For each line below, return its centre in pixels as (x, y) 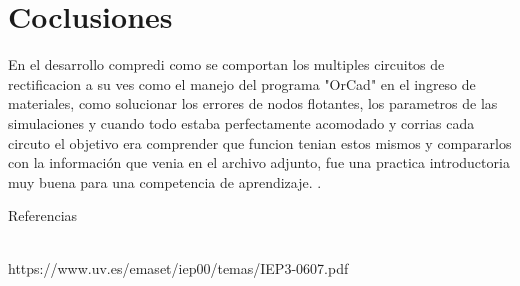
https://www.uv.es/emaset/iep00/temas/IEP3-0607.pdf (178, 268)
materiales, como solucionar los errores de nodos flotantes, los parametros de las (253, 103)
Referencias (43, 215)
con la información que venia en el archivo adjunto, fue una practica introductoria (259, 162)
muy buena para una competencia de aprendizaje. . (165, 181)
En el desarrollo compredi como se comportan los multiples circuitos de (226, 64)
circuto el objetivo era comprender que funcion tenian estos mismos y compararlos (260, 142)
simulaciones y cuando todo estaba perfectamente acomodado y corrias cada (241, 122)
